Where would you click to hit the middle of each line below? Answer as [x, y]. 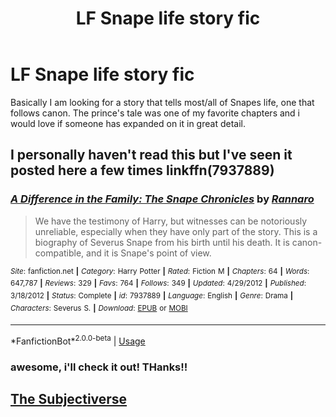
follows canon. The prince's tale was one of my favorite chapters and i [155, 113]
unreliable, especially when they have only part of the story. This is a [176, 231]
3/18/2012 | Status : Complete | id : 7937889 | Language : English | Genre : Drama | [152, 295]
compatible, [59, 253]
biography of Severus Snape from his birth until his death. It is [162, 242]
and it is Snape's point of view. [149, 253]
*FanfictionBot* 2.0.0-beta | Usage [78, 340]
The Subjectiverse [69, 399]
